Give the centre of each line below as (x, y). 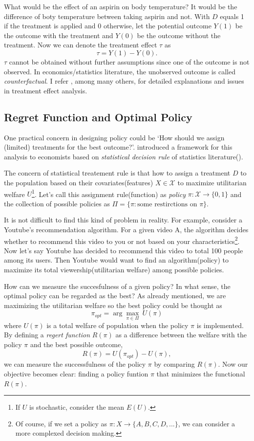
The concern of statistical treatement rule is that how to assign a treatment (117, 173)
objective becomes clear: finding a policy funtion (76, 373)
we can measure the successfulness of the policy (75, 364)
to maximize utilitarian (212, 182)
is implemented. (220, 325)
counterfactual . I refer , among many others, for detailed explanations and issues (124, 81)
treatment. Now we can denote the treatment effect (81, 45)
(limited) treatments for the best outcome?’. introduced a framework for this (118, 147)
